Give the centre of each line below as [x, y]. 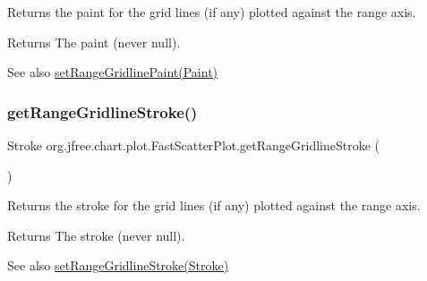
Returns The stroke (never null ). [96, 235]
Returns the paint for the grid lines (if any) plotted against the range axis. [212, 12]
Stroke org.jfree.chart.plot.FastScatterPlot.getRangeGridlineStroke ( [194, 145]
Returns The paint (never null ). [94, 42]
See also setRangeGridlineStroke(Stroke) [118, 265]
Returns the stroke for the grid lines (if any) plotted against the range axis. [214, 205]
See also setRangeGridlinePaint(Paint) [113, 72]
